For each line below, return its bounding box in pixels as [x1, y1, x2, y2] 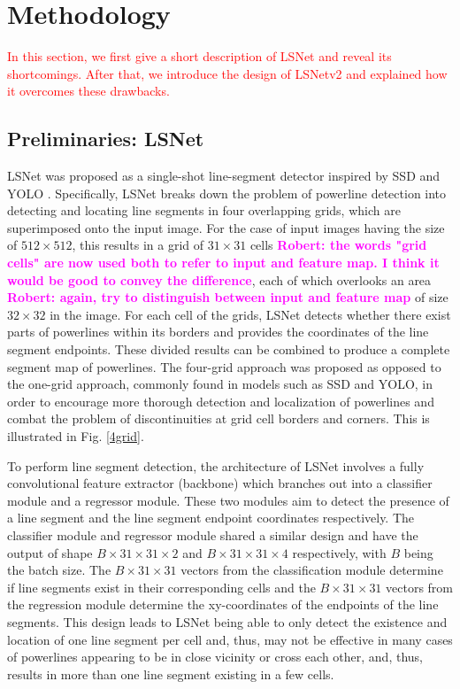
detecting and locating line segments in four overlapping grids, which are [7, 201, 401, 220]
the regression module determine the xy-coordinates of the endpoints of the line [7, 595, 439, 614]
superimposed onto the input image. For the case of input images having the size [7, 218, 445, 236]
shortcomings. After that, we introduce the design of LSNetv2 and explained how [7, 64, 448, 82]
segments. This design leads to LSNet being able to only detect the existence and [7, 612, 448, 631]
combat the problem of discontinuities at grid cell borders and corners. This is [7, 409, 430, 428]
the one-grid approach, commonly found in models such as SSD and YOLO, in [7, 375, 433, 393]
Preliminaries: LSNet [7, 125, 204, 152]
